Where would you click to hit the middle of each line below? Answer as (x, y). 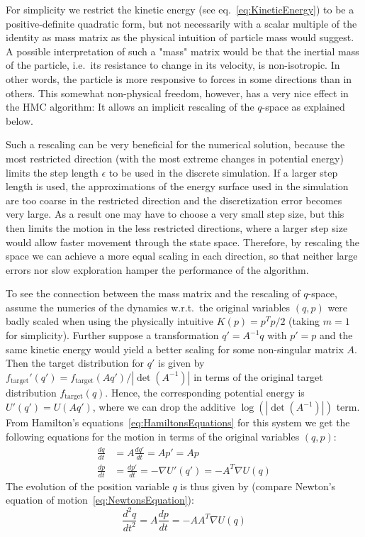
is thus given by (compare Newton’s (258, 486)
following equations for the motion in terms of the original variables (153, 436)
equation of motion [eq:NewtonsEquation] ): (100, 500)
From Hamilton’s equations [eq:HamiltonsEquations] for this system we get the (178, 422)
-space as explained (303, 107)
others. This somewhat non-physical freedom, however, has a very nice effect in (177, 93)
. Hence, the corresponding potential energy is (205, 392)
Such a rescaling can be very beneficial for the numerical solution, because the (175, 144)
